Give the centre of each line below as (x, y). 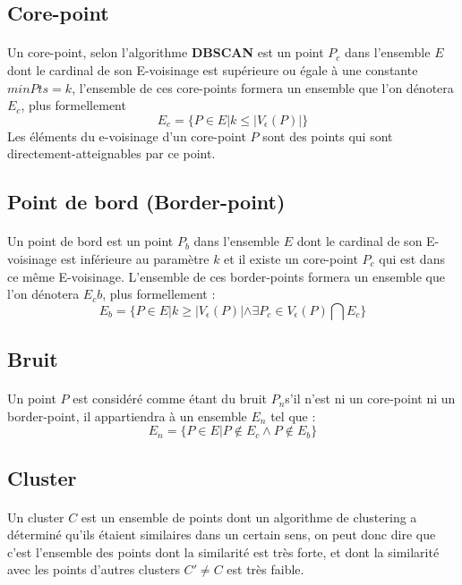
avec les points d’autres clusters (94, 569)
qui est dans (412, 258)
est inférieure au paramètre (135, 258)
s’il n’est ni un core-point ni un (370, 398)
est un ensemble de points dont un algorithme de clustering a (249, 517)
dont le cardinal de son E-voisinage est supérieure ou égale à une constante (213, 69)
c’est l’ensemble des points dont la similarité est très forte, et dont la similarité (223, 551)
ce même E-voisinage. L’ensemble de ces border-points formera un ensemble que (226, 276)
